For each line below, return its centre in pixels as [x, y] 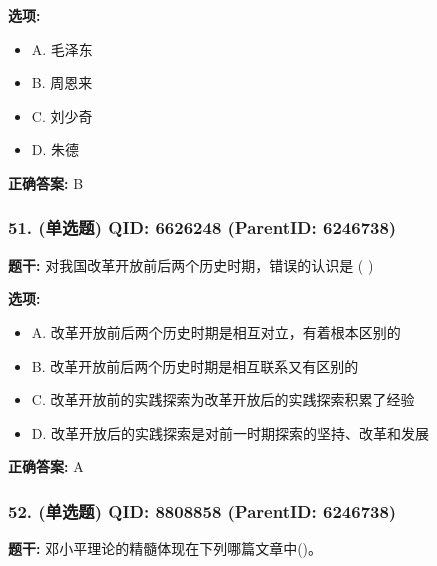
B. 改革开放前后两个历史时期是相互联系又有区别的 [195, 365]
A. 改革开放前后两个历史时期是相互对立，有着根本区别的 [216, 331]
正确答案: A [46, 466]
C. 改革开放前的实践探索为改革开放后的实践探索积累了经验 [223, 399]
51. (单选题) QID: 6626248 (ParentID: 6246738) [202, 227]
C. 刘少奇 [62, 115]
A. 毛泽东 [62, 48]
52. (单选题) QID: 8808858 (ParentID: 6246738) [202, 510]
